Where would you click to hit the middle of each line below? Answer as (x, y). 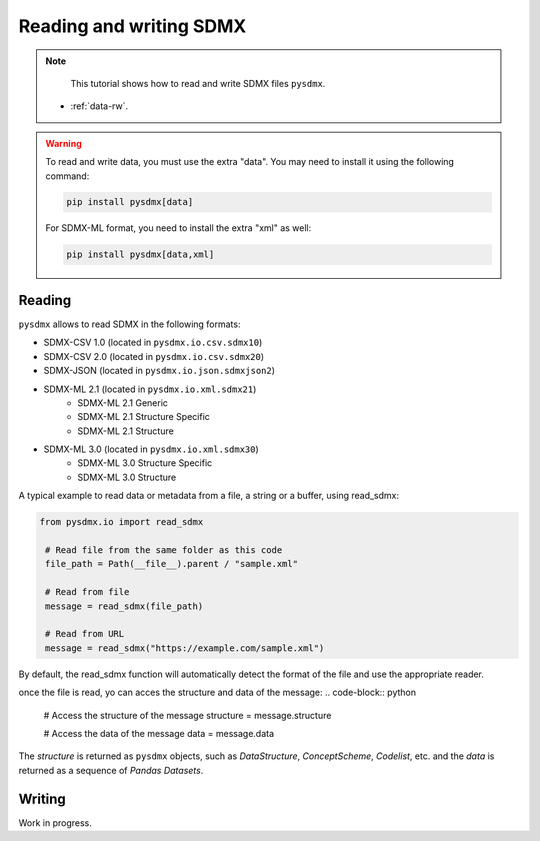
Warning (63, 143)
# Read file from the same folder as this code (164, 550)
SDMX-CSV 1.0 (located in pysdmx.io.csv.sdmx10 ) (153, 342)
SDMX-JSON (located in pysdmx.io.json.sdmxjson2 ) (159, 371)
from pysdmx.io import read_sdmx (121, 522)
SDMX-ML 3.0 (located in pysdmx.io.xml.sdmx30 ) (151, 449)
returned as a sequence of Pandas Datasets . (111, 770)
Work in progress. (55, 822)
